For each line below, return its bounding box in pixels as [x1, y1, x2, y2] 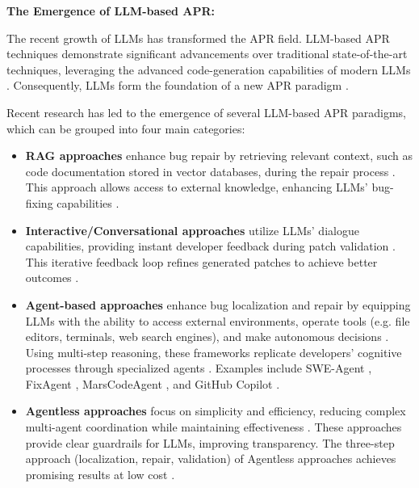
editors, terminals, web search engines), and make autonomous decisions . [25, 328, 389, 345]
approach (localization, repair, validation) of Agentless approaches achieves [25, 450, 396, 467]
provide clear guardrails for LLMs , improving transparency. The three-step [25, 434, 395, 451]
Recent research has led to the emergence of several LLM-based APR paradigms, [6, 103, 406, 120]
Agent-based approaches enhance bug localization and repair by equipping [25, 296, 411, 313]
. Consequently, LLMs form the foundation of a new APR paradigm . [6, 77, 349, 94]
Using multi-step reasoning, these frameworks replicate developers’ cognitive [25, 343, 402, 360]
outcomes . [25, 269, 79, 286]
